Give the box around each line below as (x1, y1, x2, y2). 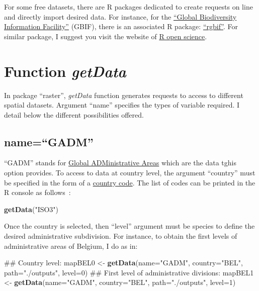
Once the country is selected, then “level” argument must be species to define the (4, 221, 255, 231)
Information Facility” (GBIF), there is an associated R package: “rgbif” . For (4, 21, 238, 32)
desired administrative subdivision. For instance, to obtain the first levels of (4, 231, 237, 241)
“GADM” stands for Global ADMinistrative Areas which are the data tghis (4, 157, 236, 168)
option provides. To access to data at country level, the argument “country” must (4, 167, 255, 178)
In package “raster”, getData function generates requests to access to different (4, 89, 243, 100)
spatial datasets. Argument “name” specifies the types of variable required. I (4, 100, 240, 110)
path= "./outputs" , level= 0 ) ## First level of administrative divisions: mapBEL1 (4, 267, 254, 277)
